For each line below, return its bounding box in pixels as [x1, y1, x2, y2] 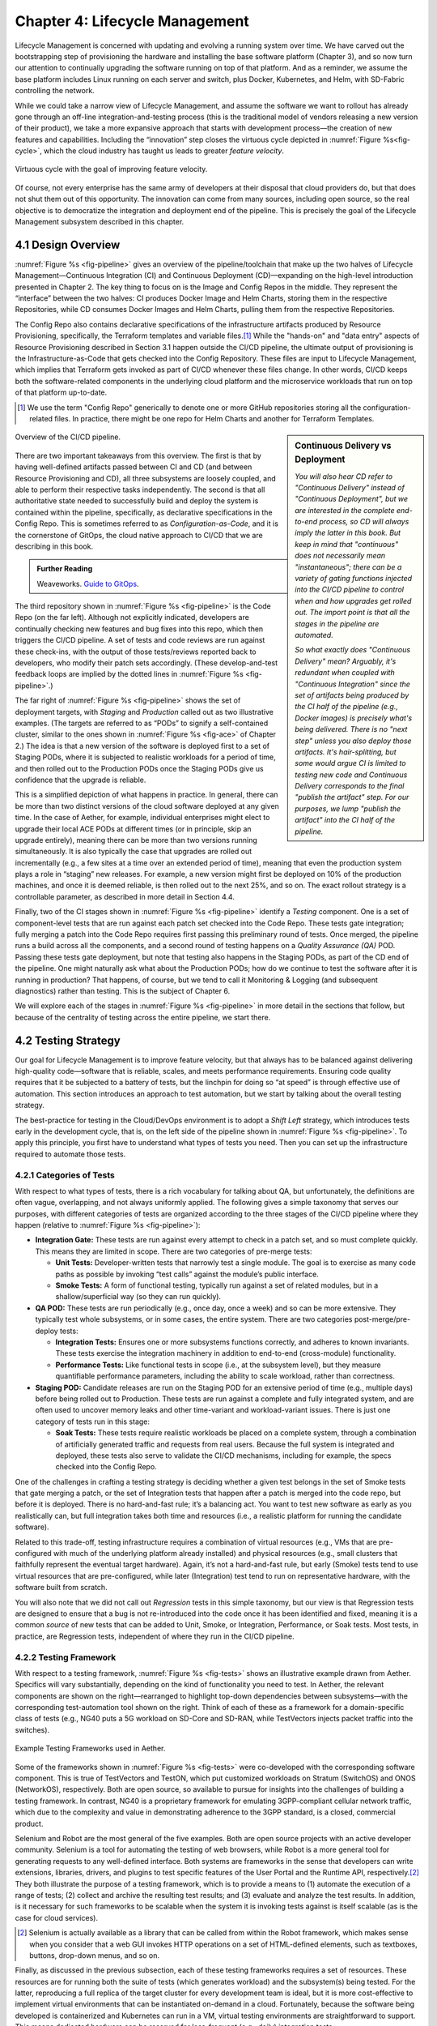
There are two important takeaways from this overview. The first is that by [15, 451, 262, 460]
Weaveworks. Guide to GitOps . [36, 579, 139, 588]
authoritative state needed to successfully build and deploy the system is [15, 496, 259, 506]
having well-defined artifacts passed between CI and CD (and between [15, 462, 252, 472]
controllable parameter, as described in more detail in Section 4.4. [15, 891, 235, 901]
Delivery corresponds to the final [295, 781, 405, 791]
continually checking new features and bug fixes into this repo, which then [15, 624, 264, 634]
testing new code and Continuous [295, 770, 408, 780]
